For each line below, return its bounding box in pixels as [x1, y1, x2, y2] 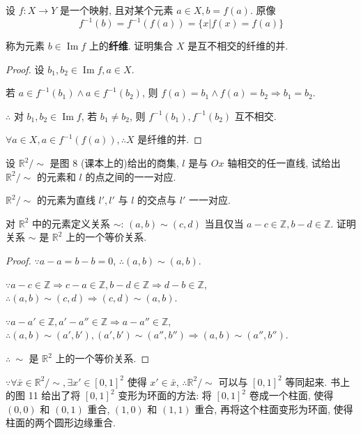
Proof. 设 [6, 61, 45, 76]
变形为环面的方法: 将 [118, 388, 212, 403]
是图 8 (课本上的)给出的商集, [49, 156, 179, 170]
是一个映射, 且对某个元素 [59, 3, 174, 17]
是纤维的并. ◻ [137, 132, 202, 147]
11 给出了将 [28, 388, 81, 403]
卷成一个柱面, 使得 [249, 388, 334, 403]
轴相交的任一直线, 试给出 [227, 156, 341, 170]
